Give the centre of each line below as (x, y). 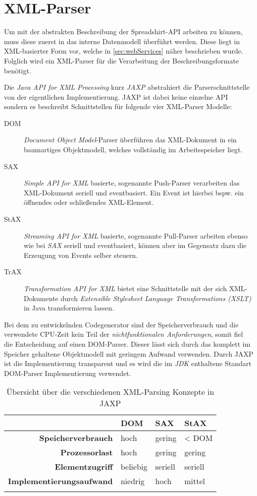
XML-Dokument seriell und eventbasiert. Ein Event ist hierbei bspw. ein (134, 192)
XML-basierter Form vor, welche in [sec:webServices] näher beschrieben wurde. (124, 51)
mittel (195, 481)
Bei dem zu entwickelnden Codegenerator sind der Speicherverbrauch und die (121, 324)
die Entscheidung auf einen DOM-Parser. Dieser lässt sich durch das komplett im (127, 343)
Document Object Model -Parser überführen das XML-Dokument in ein (130, 140)
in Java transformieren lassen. (69, 308)
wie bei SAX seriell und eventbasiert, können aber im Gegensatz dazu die (135, 245)
